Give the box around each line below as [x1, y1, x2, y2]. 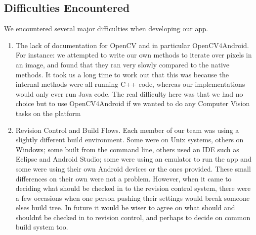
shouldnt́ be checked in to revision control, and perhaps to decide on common [15, 212, 251, 222]
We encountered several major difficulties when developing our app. [4, 23, 208, 34]
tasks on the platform [15, 108, 81, 118]
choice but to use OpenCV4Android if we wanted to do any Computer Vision [15, 98, 250, 109]
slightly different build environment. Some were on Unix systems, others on [15, 134, 244, 145]
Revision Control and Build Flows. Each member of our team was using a [15, 124, 239, 135]
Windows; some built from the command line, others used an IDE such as [15, 144, 239, 154]
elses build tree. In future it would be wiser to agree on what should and [15, 202, 235, 213]
